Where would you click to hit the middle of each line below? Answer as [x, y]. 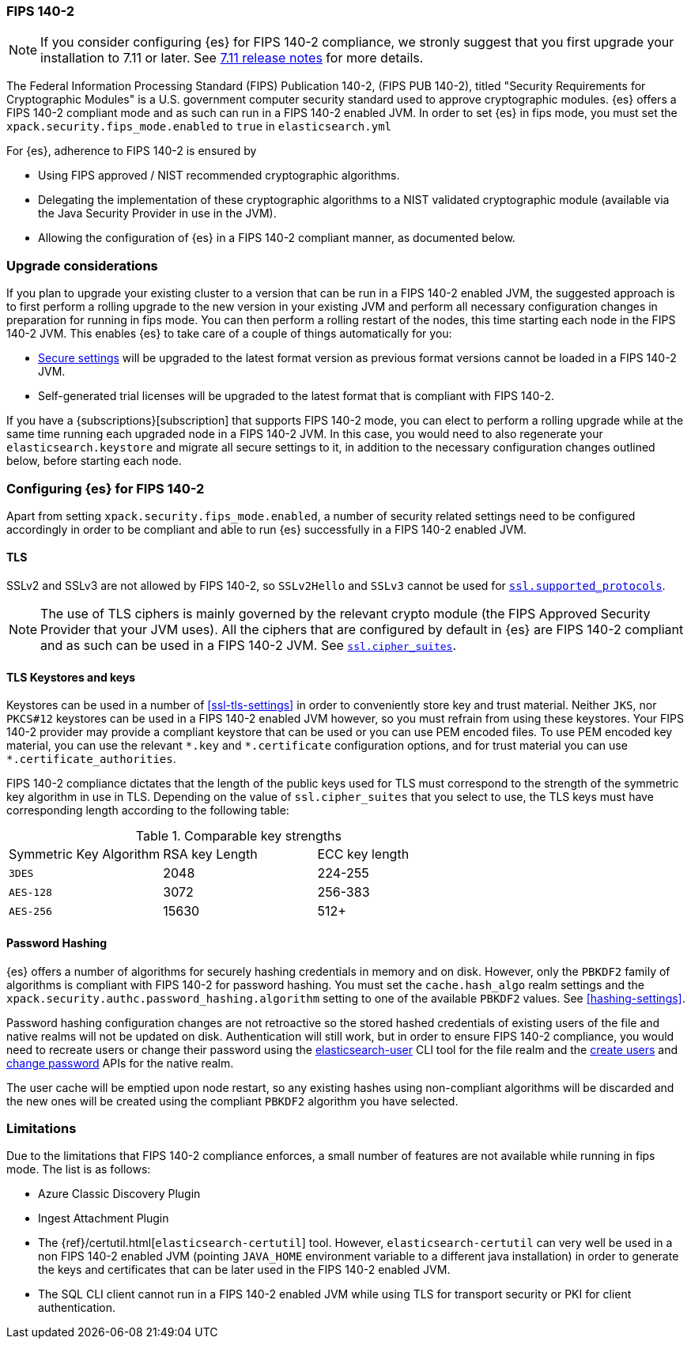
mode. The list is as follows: [79, 1169]
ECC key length [363, 854]
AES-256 [30, 911]
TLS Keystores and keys [71, 677]
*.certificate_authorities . [91, 759]
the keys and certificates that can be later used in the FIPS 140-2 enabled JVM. [244, 1270]
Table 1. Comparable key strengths [238, 836]
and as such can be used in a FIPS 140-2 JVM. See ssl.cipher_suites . [249, 646]
